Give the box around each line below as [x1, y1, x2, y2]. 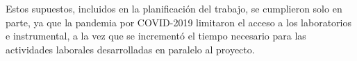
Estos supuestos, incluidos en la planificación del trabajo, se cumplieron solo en [6, 1, 342, 15]
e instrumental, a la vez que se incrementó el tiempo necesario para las [6, 28, 306, 43]
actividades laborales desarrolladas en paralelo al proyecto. [6, 42, 255, 56]
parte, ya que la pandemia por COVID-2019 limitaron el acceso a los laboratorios [6, 15, 351, 29]
